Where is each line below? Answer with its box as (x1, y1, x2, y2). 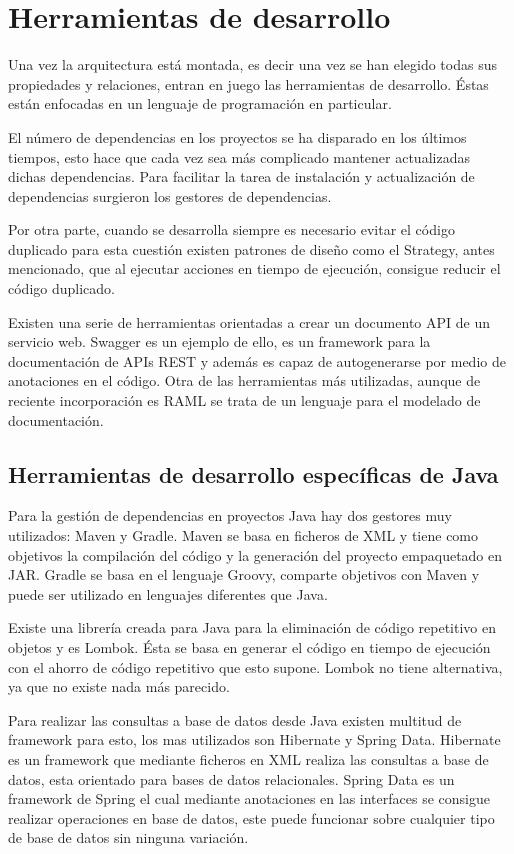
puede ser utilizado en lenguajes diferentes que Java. (8, 583, 328, 604)
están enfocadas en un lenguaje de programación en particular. (8, 93, 392, 114)
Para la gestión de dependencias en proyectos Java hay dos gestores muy (8, 505, 452, 526)
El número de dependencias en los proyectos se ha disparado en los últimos (8, 126, 467, 147)
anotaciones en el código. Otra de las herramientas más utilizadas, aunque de (8, 370, 481, 391)
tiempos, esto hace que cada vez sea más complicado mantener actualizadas (8, 146, 470, 167)
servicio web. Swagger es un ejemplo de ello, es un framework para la (8, 331, 431, 352)
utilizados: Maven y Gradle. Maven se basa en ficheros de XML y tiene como (8, 525, 479, 546)
